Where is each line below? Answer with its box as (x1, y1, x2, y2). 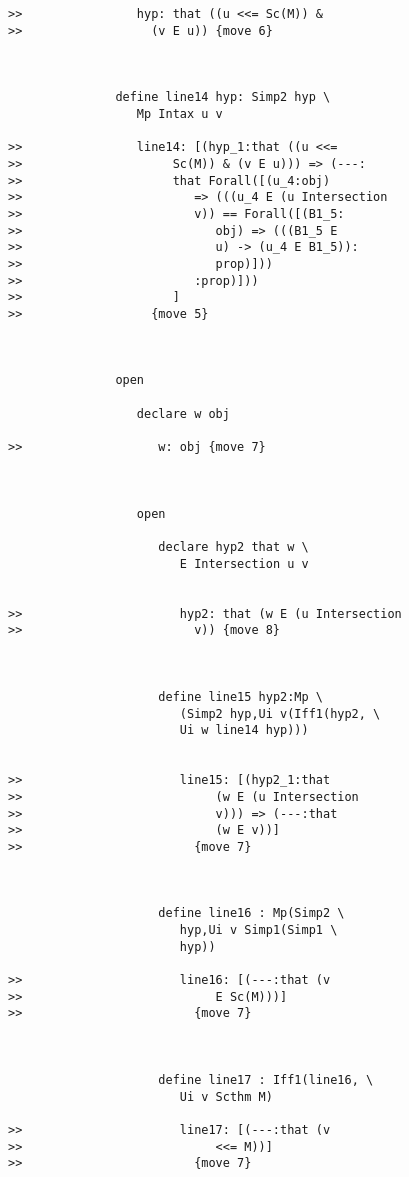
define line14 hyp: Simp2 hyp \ (115, 90, 331, 105)
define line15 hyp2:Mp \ (158, 689, 323, 704)
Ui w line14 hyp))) (179, 723, 309, 738)
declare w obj (136, 406, 230, 421)
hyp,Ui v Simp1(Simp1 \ (179, 923, 338, 938)
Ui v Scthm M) (179, 1089, 273, 1104)
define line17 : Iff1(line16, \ (158, 1073, 374, 1087)
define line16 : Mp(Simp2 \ (158, 906, 345, 921)
